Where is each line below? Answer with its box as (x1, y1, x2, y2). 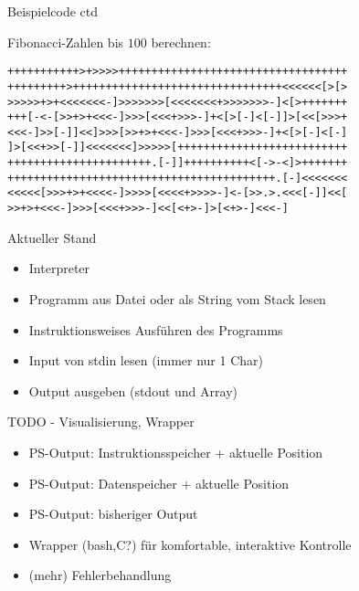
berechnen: (151, 32, 211, 51)
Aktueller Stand (7, 227, 97, 247)
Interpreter (28, 259, 90, 278)
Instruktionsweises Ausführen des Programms (28, 320, 283, 339)
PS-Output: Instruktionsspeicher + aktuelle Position (28, 442, 323, 461)
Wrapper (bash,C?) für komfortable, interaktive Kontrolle (28, 534, 352, 554)
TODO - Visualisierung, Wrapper (7, 412, 195, 431)
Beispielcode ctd (7, 2, 99, 20)
